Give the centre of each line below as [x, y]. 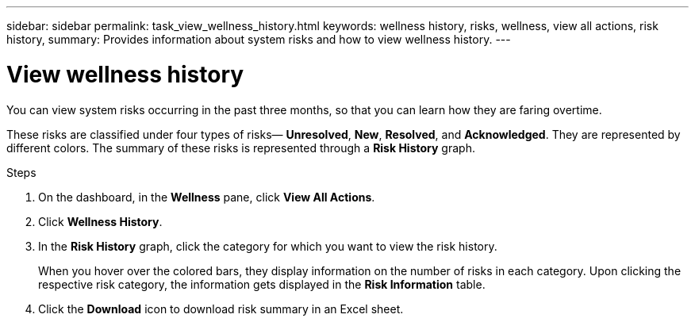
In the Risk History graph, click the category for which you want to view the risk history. [268, 246]
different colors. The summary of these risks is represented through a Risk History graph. [241, 148]
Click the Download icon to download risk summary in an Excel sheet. [221, 309]
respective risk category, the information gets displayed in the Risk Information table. [262, 284]
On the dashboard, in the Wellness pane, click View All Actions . [207, 197]
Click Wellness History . [100, 221]
